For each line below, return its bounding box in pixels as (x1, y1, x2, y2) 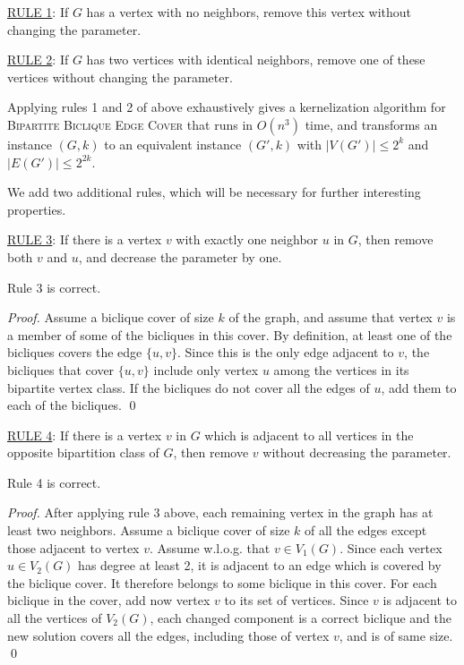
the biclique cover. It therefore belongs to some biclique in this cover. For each (7, 573, 437, 592)
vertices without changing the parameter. (7, 67, 233, 86)
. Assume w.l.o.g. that (149, 538, 271, 557)
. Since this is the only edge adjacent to (176, 343, 394, 362)
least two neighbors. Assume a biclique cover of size (7, 521, 290, 540)
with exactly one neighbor (176, 230, 319, 249)
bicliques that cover (7, 360, 115, 379)
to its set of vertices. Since (224, 591, 369, 610)
